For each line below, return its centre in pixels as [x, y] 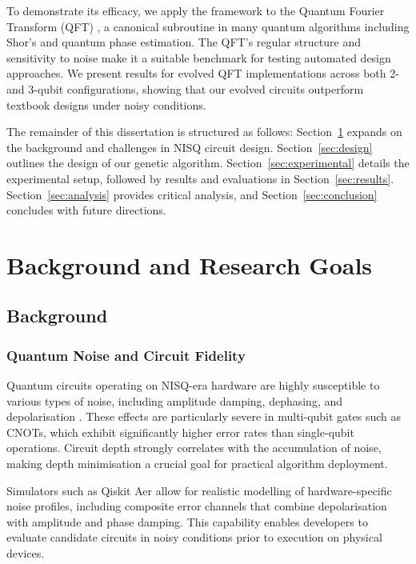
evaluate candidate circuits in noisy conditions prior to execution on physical [194, 537]
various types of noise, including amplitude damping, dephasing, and [175, 400]
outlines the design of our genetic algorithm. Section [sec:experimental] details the [208, 163]
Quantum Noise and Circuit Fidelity [126, 355]
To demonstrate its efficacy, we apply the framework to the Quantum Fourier [196, 10]
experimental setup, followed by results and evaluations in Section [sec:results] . [200, 178]
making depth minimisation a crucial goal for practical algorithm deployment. [197, 464]
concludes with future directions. [86, 210]
